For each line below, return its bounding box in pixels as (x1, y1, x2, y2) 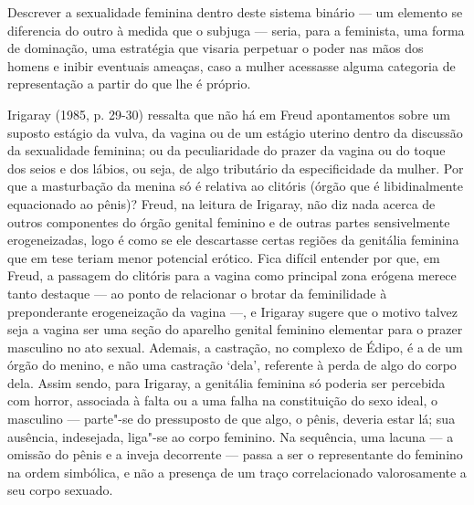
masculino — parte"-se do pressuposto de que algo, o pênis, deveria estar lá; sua (7, 409, 456, 428)
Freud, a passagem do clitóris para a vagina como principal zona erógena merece (7, 266, 457, 285)
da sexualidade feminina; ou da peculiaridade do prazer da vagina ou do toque (7, 141, 446, 160)
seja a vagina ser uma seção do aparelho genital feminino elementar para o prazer (7, 320, 463, 339)
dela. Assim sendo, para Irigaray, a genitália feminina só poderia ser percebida (7, 373, 446, 392)
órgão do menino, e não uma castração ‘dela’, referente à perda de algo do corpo (7, 355, 457, 374)
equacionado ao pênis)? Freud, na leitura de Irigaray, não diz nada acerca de (7, 194, 436, 213)
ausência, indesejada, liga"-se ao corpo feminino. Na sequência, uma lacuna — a (7, 426, 454, 446)
